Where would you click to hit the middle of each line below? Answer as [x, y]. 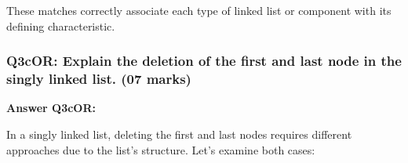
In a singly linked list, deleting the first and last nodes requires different [179, 134]
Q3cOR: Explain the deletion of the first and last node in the [204, 61]
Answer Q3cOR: [51, 108]
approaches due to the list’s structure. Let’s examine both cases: [161, 149]
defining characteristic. [61, 25]
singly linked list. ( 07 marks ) [99, 79]
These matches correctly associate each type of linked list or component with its [199, 10]
